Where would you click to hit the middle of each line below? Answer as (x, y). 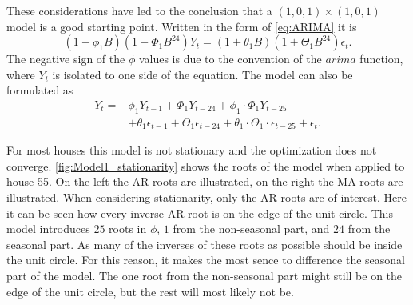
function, (381, 59)
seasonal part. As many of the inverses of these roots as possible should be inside (205, 244)
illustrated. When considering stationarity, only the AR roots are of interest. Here (206, 197)
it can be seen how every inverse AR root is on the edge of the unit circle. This (200, 213)
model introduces (48, 229)
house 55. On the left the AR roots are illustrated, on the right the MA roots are (205, 181)
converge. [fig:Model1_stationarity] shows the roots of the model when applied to (206, 165)
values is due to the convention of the (230, 59)
